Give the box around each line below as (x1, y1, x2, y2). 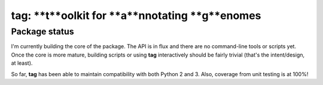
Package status (11, 26, 74, 37)
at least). (11, 59, 33, 67)
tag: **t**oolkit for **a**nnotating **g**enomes (11, 9, 261, 22)
